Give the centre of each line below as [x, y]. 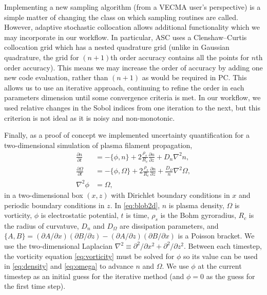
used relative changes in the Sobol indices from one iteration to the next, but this [132, 107]
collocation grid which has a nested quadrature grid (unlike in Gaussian [117, 47]
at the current [220, 266]
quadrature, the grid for [42, 57]
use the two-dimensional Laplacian [59, 246]
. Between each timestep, [223, 246]
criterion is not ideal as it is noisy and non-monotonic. [90, 117]
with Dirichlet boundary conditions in [170, 195]
